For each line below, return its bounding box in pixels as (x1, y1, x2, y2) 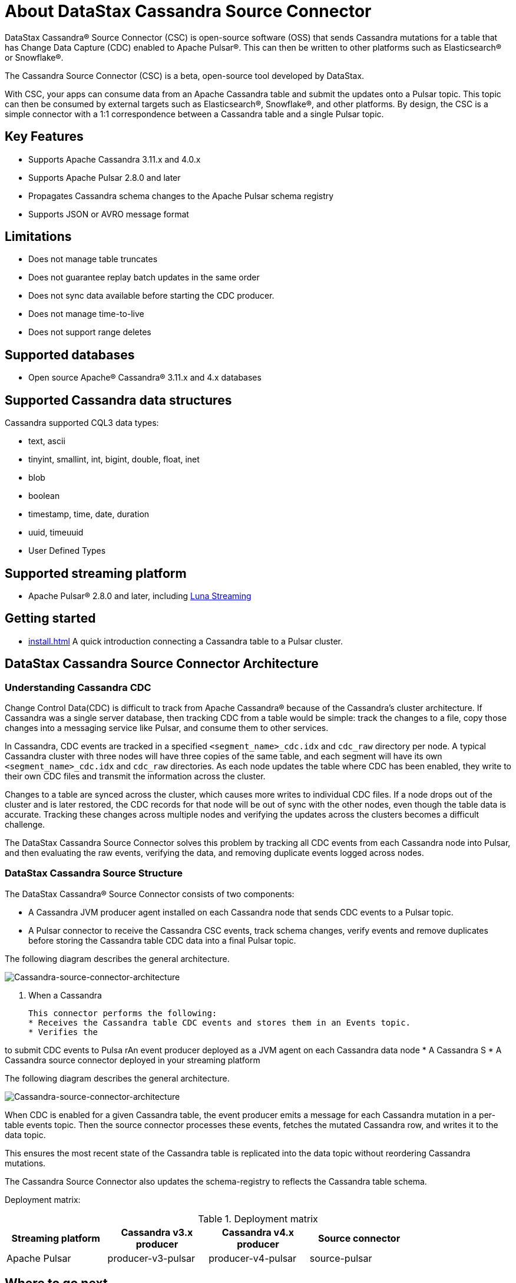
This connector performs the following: (28, 1008, 217, 1018)
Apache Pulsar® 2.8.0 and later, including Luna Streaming (28, 590, 252, 601)
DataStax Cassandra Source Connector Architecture (5, 656, 319, 672)
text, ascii (28, 436, 65, 447)
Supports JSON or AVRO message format (28, 209, 189, 219)
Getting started (5, 611, 96, 626)
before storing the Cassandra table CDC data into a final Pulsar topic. (28, 935, 296, 945)
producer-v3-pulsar (107, 1252, 196, 1264)
